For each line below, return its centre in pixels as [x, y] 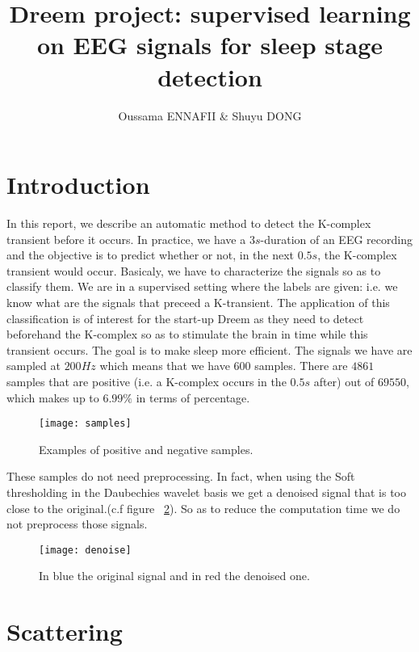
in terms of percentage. [193, 397]
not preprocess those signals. [77, 524]
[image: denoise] [85, 550]
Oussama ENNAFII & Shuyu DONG [210, 115]
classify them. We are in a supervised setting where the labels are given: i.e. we [202, 286]
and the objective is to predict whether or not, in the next [151, 255]
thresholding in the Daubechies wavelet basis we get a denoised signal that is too [207, 492]
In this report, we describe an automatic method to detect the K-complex [189, 223]
